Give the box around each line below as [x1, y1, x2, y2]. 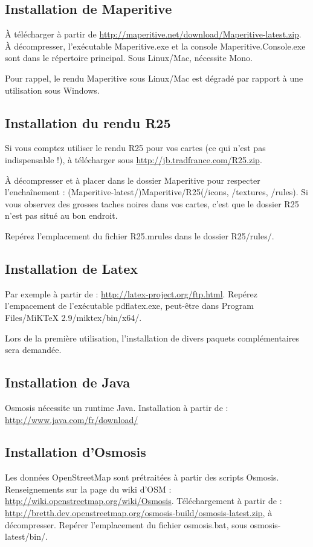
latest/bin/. [5, 530, 48, 543]
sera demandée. [5, 343, 62, 356]
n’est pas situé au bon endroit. [5, 209, 118, 222]
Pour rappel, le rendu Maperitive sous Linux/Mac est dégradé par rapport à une [5, 71, 303, 84]
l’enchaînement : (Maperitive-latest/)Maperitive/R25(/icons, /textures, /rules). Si [5, 186, 308, 198]
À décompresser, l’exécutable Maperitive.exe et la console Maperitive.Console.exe [5, 39, 306, 52]
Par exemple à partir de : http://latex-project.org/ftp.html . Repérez [5, 287, 257, 300]
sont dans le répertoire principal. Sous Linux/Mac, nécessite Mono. [5, 51, 253, 64]
